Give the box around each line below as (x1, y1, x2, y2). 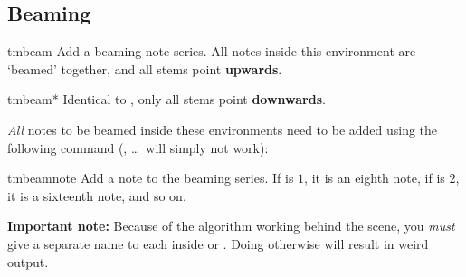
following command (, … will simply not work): (7, 138, 269, 157)
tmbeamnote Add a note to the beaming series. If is (7, 168, 294, 187)
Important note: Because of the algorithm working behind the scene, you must (7, 216, 455, 235)
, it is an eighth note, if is (304, 168, 445, 187)
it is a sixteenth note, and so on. (7, 186, 186, 205)
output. (7, 252, 49, 271)
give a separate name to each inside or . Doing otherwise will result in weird (7, 234, 429, 253)
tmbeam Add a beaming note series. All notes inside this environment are (7, 42, 416, 61)
